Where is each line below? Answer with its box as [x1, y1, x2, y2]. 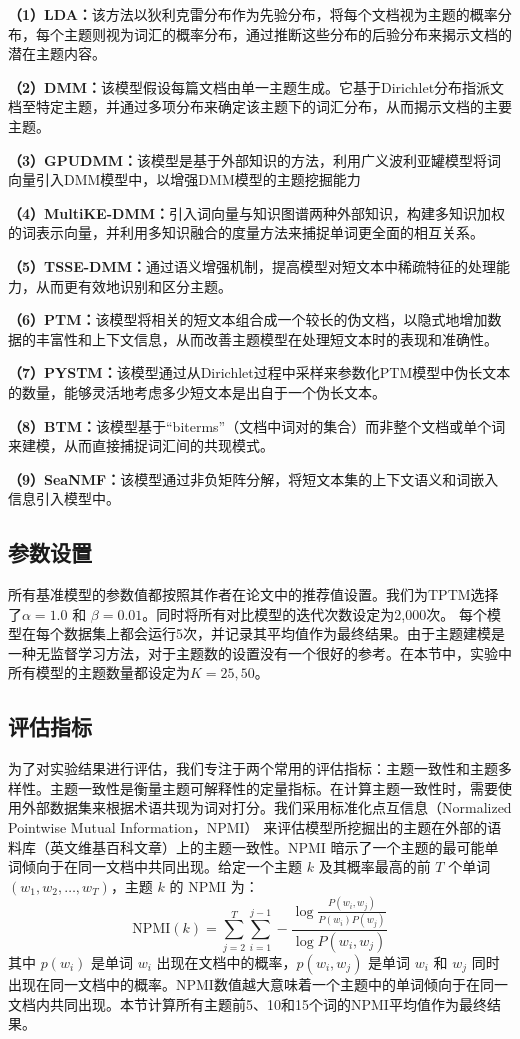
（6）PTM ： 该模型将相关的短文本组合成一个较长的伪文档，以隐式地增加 [8, 309, 488, 330]
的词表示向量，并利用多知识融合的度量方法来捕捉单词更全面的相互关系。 [8, 222, 484, 243]
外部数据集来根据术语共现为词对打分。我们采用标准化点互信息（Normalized [21, 797, 512, 818]
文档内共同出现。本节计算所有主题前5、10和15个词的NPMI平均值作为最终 [8, 993, 487, 1014]
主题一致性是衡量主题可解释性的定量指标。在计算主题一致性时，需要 [49, 777, 498, 798]
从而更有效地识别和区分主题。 [35, 275, 232, 296]
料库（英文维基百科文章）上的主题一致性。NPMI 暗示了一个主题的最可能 [8, 836, 485, 857]
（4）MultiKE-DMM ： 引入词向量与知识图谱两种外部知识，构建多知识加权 [8, 202, 505, 223]
